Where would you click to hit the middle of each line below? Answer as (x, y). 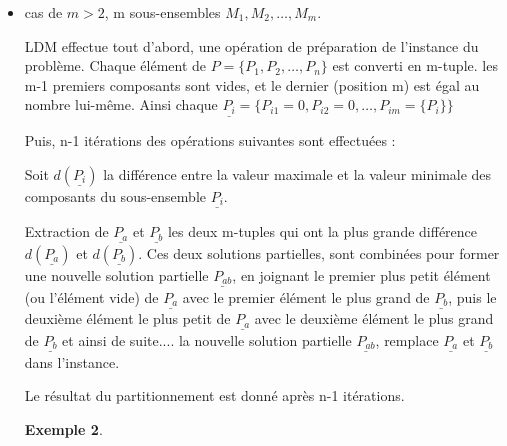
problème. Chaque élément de (115, 65)
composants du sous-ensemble (115, 195)
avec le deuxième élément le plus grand (374, 318)
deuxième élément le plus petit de (127, 318)
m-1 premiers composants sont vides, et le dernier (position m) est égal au (252, 84)
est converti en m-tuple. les (415, 65)
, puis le (472, 296)
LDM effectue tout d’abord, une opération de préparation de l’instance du (251, 45)
